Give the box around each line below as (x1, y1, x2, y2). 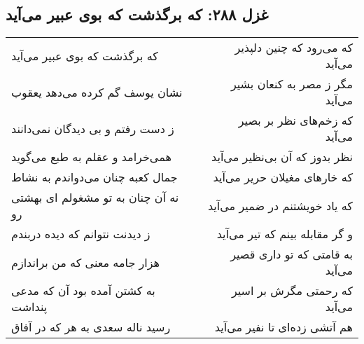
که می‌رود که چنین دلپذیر (234, 39, 353, 56)
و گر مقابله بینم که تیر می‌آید (216, 226, 353, 242)
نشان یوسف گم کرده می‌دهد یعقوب (11, 83, 183, 100)
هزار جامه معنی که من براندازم (11, 254, 160, 270)
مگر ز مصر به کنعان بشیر (230, 76, 353, 92)
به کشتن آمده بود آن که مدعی (11, 282, 155, 299)
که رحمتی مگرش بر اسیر (231, 282, 353, 299)
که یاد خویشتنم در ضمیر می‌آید (207, 197, 353, 214)
